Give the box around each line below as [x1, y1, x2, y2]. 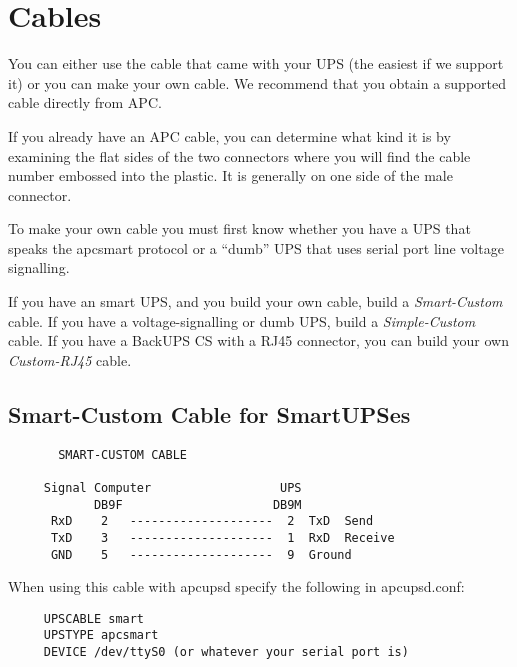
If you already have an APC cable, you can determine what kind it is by [8, 125, 451, 146]
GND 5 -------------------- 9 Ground [50, 547, 352, 562]
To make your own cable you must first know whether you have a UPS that [8, 218, 471, 239]
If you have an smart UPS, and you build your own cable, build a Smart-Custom [8, 291, 503, 312]
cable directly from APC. [8, 92, 162, 113]
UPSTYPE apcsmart [43, 628, 159, 643]
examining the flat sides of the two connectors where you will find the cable [8, 145, 471, 166]
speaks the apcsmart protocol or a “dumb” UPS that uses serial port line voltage [8, 237, 504, 258]
